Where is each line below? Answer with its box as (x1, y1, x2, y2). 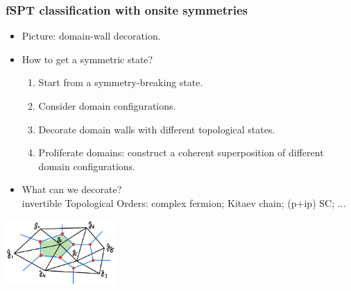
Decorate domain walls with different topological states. (38, 122, 275, 136)
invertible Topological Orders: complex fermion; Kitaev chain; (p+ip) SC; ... (22, 195, 346, 210)
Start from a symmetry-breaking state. (38, 75, 203, 90)
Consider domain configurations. (38, 99, 176, 113)
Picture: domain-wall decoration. (22, 28, 161, 43)
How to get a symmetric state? (22, 51, 153, 66)
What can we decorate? (22, 182, 122, 197)
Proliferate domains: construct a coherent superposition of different (38, 145, 324, 160)
